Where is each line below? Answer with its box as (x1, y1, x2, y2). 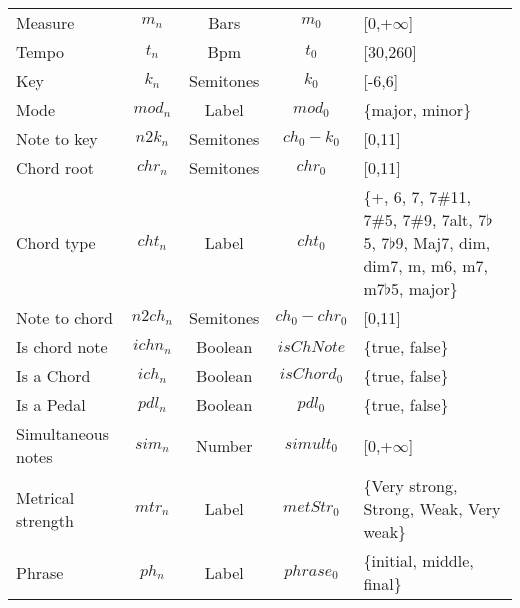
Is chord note (16, 335, 108, 358)
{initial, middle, (363, 549, 474, 572)
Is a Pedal (16, 393, 86, 416)
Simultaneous (16, 422, 109, 445)
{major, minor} (363, 98, 472, 121)
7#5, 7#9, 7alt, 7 (363, 208, 487, 231)
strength (16, 508, 74, 532)
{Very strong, (363, 474, 458, 497)
